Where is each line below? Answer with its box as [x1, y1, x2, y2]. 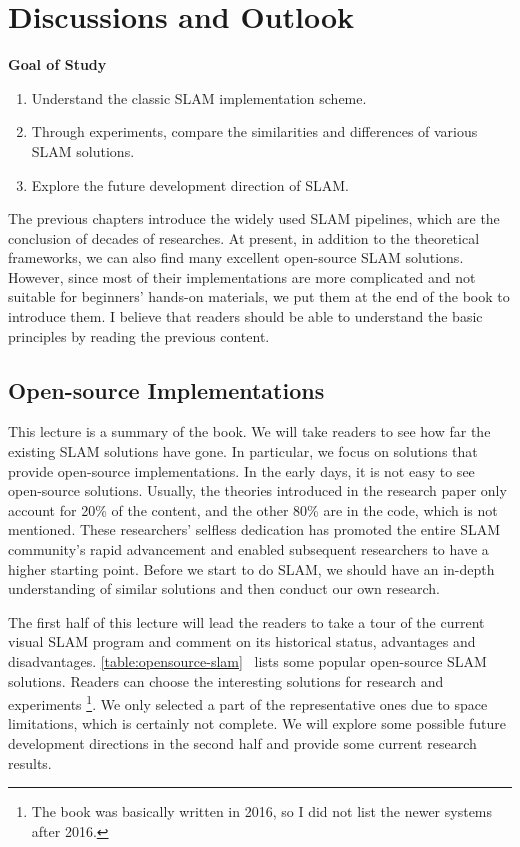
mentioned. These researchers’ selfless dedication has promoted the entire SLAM [8, 519, 501, 540]
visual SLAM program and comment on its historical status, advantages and [8, 631, 476, 652]
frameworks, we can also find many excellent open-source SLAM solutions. [8, 247, 464, 268]
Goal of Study [8, 54, 107, 75]
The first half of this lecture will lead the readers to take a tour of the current [8, 611, 485, 632]
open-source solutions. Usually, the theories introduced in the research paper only [8, 480, 507, 501]
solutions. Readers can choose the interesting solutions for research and [8, 670, 444, 691]
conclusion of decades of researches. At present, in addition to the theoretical [8, 227, 480, 248]
